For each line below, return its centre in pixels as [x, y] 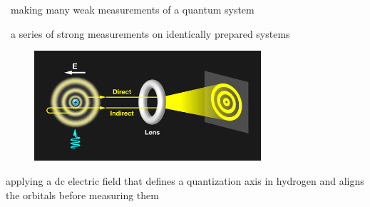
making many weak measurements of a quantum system [132, 9]
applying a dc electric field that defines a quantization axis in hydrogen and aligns [185, 181]
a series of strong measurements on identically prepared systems [150, 33]
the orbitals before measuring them [82, 195]
